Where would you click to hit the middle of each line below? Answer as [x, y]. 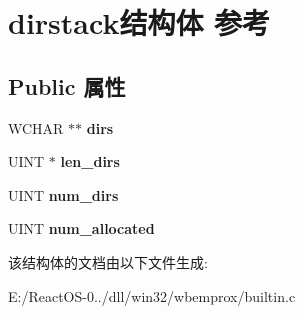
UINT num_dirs [63, 194]
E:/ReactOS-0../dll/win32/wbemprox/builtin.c [152, 295]
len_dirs [90, 161]
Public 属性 [67, 85]
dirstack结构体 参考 [139, 22]
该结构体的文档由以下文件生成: [108, 261]
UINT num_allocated [81, 228]
